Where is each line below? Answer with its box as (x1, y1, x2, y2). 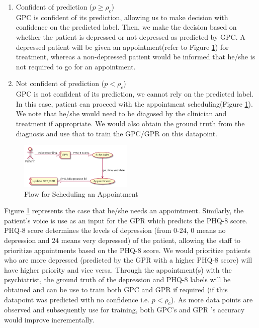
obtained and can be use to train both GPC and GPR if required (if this (4, 284, 228, 294)
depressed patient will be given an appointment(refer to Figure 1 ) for (16, 41, 229, 52)
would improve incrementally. (4, 314, 95, 324)
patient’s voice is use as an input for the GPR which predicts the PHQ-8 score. (4, 215, 248, 225)
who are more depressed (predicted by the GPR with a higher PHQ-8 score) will (4, 255, 252, 265)
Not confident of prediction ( (16, 78, 105, 89)
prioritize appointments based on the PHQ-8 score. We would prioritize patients (4, 244, 250, 255)
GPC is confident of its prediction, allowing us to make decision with (16, 12, 228, 22)
